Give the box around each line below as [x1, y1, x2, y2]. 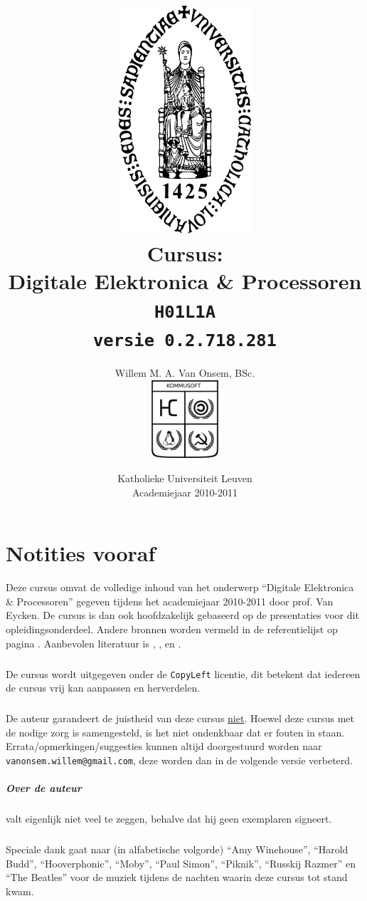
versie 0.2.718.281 [93, 330, 277, 350]
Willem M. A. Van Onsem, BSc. [115, 365, 255, 380]
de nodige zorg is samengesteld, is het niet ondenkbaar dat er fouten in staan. [6, 724, 345, 739]
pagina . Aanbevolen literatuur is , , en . [6, 635, 181, 650]
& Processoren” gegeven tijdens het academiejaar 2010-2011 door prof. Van [6, 593, 334, 608]
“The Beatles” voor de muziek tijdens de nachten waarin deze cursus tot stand [6, 870, 348, 885]
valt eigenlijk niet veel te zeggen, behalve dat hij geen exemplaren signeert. [6, 811, 332, 826]
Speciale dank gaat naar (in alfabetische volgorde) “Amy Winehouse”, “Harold [6, 842, 349, 857]
